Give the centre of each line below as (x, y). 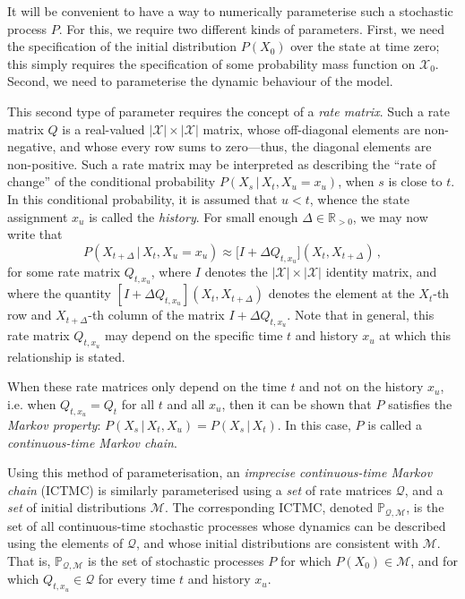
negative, (32, 146)
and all (186, 403)
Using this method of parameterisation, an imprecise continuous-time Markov (220, 472)
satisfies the (420, 403)
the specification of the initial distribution (122, 46)
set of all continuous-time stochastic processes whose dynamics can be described (227, 525)
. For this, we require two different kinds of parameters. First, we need (252, 28)
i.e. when (32, 403)
